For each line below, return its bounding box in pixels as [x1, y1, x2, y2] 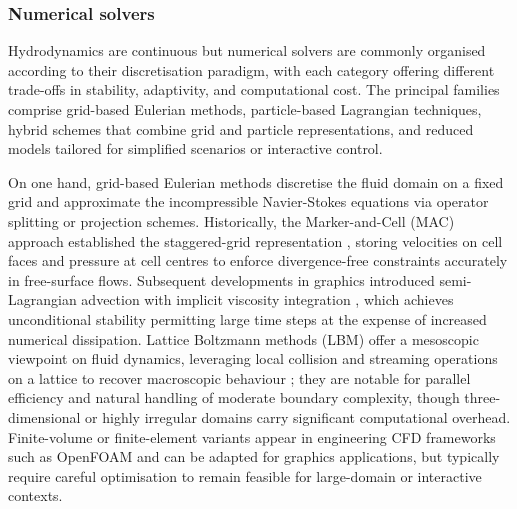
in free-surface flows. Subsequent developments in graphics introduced [8, 269, 435, 290]
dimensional [8, 406, 81, 427]
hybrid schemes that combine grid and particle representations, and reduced [8, 118, 474, 139]
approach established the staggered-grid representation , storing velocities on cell [8, 230, 503, 251]
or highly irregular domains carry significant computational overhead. [85, 406, 511, 427]
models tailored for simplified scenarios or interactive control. [8, 138, 383, 159]
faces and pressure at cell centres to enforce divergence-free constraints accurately [8, 250, 508, 271]
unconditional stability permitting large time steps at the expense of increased [8, 308, 487, 329]
